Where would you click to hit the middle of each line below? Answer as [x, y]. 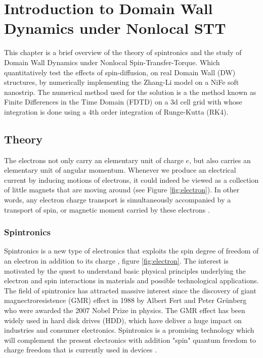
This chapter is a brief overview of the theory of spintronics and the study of [123, 52]
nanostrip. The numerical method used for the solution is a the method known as [130, 92]
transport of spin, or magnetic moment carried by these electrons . [107, 209]
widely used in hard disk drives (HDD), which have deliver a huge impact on [123, 320]
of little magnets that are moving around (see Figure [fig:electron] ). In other [122, 190]
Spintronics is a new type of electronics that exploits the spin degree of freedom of [131, 251]
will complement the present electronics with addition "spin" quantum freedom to [130, 340]
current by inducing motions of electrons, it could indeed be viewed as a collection [131, 180]
